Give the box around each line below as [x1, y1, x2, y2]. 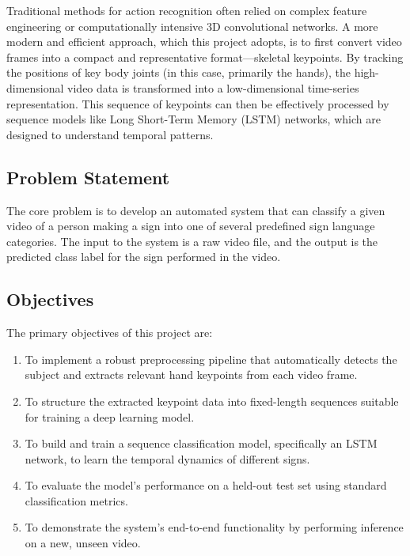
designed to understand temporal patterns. [6, 126, 214, 142]
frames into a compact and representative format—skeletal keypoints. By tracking [6, 48, 404, 65]
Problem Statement [6, 165, 170, 189]
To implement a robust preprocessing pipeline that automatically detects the [25, 350, 397, 367]
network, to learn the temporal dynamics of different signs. [25, 450, 310, 467]
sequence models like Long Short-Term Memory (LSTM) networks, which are [6, 111, 381, 127]
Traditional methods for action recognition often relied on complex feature [6, 2, 367, 18]
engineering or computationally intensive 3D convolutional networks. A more [6, 17, 378, 34]
